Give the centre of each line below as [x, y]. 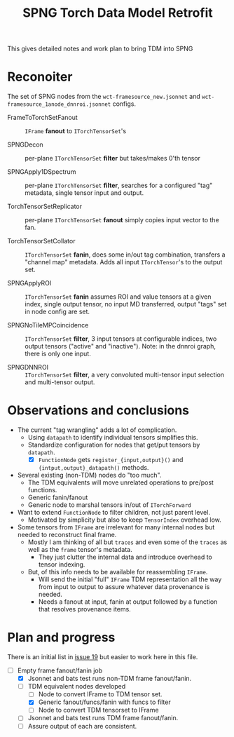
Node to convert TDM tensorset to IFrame [98, 710]
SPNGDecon [25, 144]
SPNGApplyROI [29, 283]
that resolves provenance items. [84, 609]
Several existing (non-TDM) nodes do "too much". [89, 475]
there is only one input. [58, 354]
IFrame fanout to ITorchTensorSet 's [76, 131]
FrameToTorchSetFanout [43, 118]
